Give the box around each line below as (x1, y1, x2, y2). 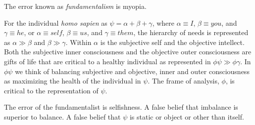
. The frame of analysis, (148, 76, 219, 86)
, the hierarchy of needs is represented (133, 27, 249, 38)
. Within (65, 37, 92, 47)
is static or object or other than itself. (129, 111, 244, 122)
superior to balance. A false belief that (4, 111, 121, 122)
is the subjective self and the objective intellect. (100, 37, 245, 47)
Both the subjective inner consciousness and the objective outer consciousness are (4, 46, 252, 57)
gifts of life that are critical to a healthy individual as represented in (4, 56, 211, 66)
